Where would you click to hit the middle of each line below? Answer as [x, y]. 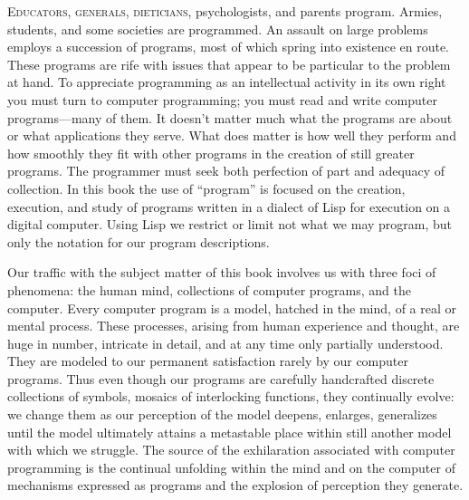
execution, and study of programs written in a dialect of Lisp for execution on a [229, 206]
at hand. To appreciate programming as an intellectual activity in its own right [227, 82]
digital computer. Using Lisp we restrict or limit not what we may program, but [230, 224]
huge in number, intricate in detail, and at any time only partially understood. [225, 343]
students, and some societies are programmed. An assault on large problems [218, 29]
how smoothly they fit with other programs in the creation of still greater [211, 153]
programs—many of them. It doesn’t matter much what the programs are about [230, 117]
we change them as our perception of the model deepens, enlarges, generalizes [222, 414]
